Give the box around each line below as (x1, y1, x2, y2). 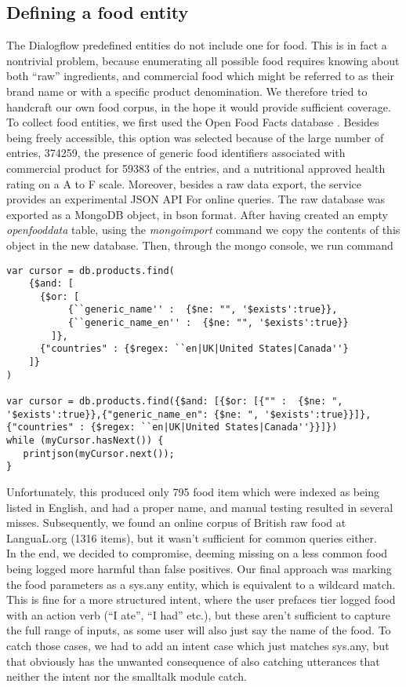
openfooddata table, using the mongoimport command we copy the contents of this (6, 221, 401, 238)
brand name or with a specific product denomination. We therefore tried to (6, 82, 368, 99)
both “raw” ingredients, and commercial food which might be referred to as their (6, 68, 395, 84)
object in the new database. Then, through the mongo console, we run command (6, 236, 393, 253)
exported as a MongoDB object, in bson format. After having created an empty (6, 206, 388, 222)
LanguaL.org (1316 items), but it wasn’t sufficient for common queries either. (6, 529, 377, 546)
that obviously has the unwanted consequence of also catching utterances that (6, 652, 380, 669)
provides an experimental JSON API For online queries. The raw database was (6, 191, 385, 207)
